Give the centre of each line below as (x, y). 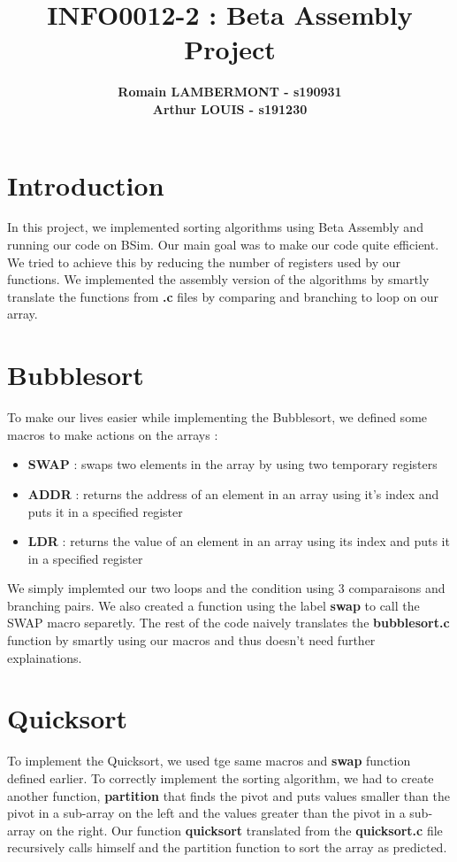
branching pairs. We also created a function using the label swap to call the (213, 605)
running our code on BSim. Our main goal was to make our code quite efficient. (223, 245)
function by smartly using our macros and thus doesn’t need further (191, 640)
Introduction (86, 185)
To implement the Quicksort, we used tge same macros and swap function (209, 761)
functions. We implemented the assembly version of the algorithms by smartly (218, 279)
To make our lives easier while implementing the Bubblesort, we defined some (217, 417)
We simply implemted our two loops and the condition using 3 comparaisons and (226, 588)
